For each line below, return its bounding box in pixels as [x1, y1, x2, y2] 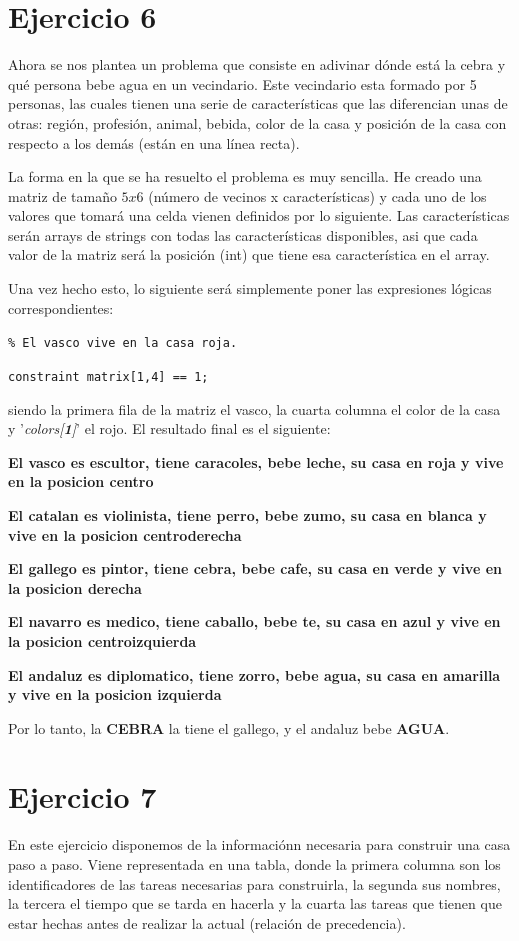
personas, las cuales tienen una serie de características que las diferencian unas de [8, 93, 508, 114]
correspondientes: [8, 297, 114, 318]
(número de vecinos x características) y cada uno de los [148, 185, 487, 206]
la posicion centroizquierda [8, 630, 197, 651]
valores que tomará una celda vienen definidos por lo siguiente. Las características [8, 205, 510, 226]
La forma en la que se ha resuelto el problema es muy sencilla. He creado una [8, 166, 482, 187]
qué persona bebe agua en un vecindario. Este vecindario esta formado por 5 [8, 73, 477, 94]
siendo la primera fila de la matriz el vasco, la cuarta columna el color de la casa [8, 398, 501, 419]
